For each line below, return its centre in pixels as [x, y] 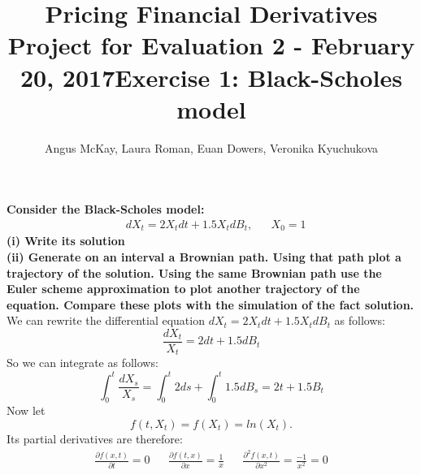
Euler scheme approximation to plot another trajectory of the [183, 289]
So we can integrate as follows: [82, 363]
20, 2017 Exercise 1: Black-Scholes [211, 77]
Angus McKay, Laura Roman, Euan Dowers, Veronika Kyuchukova [211, 147]
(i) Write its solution [66, 241]
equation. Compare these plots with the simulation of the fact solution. [210, 304]
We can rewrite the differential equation [106, 320]
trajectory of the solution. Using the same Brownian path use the [194, 272]
